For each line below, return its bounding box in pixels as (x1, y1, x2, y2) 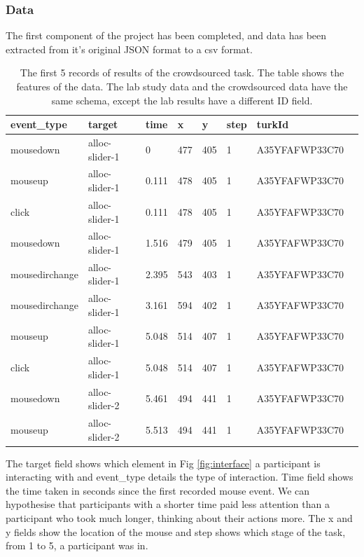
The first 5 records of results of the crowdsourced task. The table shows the (20, 65, 344, 80)
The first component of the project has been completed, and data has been (6, 28, 327, 43)
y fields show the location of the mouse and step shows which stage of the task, (6, 524, 346, 539)
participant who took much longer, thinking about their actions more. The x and (6, 511, 353, 525)
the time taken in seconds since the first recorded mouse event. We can (6, 483, 310, 497)
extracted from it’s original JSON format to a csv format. (6, 41, 253, 56)
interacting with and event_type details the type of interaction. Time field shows (6, 469, 353, 484)
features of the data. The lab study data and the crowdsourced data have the (16, 79, 348, 93)
